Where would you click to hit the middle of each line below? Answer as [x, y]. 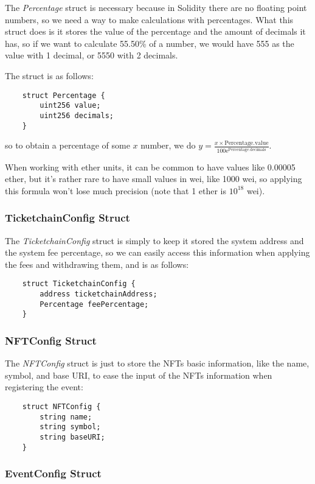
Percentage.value [247, 143]
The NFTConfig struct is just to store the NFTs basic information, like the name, [157, 363]
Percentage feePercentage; [94, 304]
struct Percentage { [64, 95]
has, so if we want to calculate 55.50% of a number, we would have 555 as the [150, 43]
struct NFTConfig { [61, 406]
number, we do [168, 145]
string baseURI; [72, 437]
